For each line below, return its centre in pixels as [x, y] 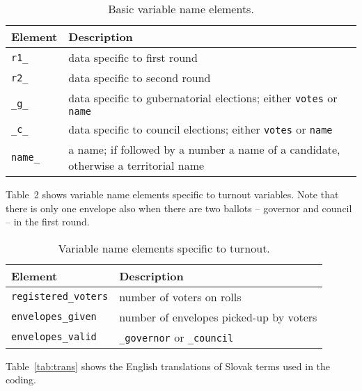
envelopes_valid [54, 337]
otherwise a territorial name [136, 165]
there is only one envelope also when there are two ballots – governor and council [179, 208]
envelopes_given [54, 317]
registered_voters [60, 297]
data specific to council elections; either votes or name [200, 129]
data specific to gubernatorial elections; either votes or [203, 98]
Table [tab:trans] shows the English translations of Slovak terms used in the [168, 366]
